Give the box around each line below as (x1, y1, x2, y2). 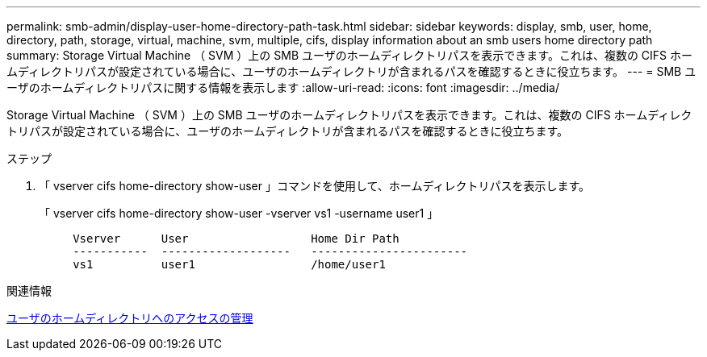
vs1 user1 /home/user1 (73, 258, 386, 271)
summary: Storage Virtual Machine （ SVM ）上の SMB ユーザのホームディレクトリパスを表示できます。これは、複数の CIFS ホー (6, 48, 693, 62)
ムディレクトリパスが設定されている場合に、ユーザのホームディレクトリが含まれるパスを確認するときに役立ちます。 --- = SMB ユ (6, 64, 697, 78)
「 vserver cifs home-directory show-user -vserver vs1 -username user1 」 (39, 206, 439, 220)
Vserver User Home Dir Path (73, 232, 400, 245)
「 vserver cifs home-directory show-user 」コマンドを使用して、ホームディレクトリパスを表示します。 (39, 179, 591, 193)
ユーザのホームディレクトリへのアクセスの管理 (6, 311, 253, 325)
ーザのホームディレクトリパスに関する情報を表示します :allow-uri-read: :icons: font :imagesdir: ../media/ (6, 81, 559, 94)
